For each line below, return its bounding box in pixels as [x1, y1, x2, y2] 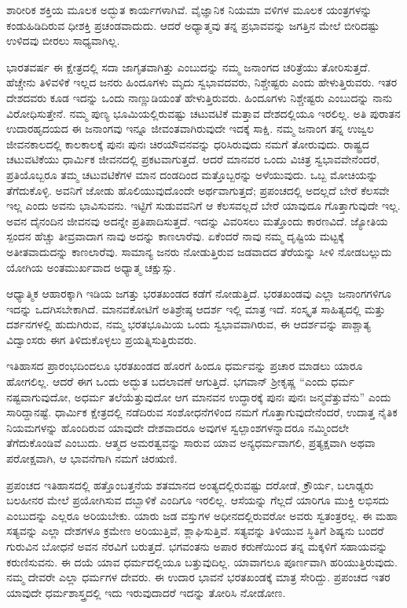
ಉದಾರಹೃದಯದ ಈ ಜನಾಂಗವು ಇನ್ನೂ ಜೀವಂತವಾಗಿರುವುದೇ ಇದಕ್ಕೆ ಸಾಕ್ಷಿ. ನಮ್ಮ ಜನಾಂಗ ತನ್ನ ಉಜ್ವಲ [6, 120, 374, 137]
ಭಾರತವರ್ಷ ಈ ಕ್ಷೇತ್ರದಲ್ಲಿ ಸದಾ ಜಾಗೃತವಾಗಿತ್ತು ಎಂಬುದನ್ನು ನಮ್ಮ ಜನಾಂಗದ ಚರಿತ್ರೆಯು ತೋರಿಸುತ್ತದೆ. [6, 58, 371, 75]
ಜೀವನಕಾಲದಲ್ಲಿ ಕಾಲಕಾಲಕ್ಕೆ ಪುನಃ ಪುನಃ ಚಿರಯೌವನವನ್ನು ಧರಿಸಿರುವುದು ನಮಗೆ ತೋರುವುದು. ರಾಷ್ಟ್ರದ [6, 135, 369, 152]
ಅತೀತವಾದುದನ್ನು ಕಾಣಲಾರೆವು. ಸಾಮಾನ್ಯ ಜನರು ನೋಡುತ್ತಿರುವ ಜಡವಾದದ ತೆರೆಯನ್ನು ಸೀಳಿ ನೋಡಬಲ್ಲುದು [6, 243, 392, 259]
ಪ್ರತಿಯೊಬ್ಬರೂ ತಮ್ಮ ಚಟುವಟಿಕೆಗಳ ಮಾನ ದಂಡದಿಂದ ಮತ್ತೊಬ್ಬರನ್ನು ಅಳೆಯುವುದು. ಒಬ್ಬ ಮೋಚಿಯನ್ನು [6, 166, 379, 182]
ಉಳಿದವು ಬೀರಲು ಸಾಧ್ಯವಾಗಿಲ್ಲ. [6, 32, 120, 49]
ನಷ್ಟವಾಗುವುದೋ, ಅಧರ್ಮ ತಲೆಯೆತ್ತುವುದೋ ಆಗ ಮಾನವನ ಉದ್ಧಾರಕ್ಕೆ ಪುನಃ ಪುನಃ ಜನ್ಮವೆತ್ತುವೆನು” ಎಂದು [6, 388, 391, 405]
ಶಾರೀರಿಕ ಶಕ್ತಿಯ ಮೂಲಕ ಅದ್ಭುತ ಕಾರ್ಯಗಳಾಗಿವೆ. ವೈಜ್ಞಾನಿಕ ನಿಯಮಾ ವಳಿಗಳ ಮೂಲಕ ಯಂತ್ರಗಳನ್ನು [6, 2, 372, 17]
